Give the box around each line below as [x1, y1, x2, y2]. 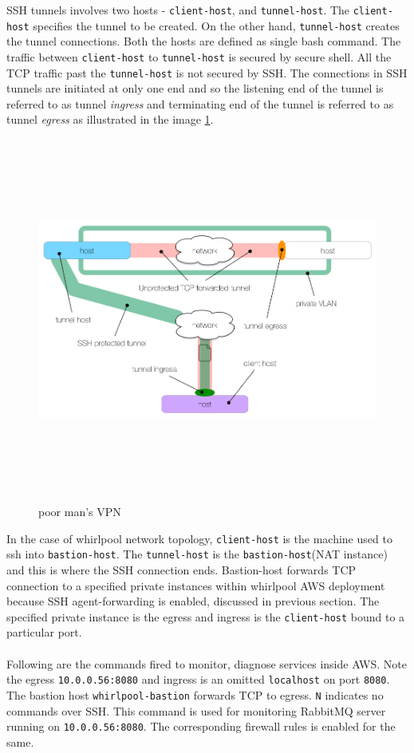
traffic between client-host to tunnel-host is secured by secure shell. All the [6, 48, 392, 65]
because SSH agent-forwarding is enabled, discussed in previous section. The [6, 593, 380, 609]
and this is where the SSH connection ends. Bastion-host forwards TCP [6, 562, 357, 578]
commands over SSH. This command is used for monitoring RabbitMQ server [6, 702, 386, 719]
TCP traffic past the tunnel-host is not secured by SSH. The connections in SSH [6, 64, 408, 81]
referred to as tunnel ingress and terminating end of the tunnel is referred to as [6, 95, 394, 112]
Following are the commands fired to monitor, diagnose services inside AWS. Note [6, 655, 407, 672]
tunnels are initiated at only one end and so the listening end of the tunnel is [6, 80, 384, 97]
